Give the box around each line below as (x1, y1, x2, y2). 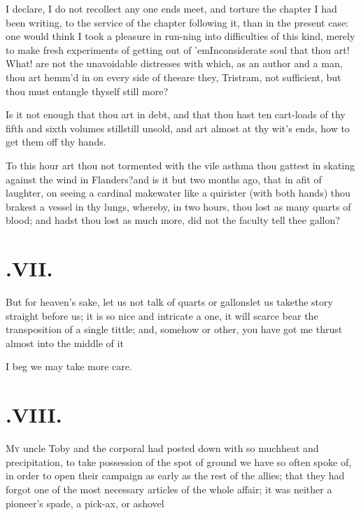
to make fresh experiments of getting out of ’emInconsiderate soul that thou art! (6, 42, 350, 57)
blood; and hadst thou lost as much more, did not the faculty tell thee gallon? (6, 213, 340, 227)
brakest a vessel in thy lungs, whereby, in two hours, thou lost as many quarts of (6, 199, 351, 213)
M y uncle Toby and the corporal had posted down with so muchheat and (6, 441, 319, 456)
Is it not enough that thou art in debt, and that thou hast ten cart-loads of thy (6, 107, 346, 122)
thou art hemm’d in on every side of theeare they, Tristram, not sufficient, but (6, 69, 341, 84)
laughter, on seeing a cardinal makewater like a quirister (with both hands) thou (6, 185, 351, 200)
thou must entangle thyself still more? (6, 83, 169, 98)
